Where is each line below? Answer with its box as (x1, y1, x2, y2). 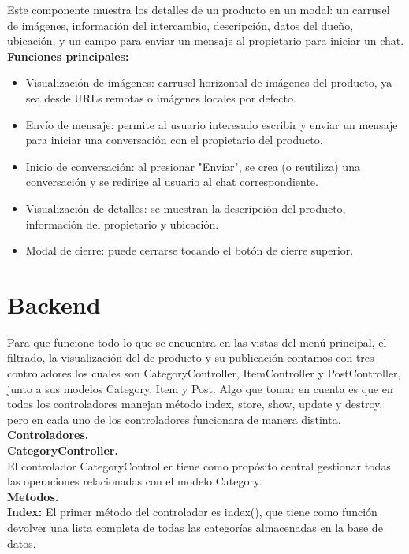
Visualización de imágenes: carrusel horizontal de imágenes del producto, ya (25, 74, 392, 91)
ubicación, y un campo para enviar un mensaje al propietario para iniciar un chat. (7, 32, 404, 49)
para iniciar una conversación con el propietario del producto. (25, 132, 323, 148)
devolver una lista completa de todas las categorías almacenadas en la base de (7, 519, 383, 535)
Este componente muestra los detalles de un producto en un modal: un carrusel (7, 2, 390, 17)
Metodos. (7, 488, 59, 504)
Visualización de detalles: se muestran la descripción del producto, (25, 199, 346, 216)
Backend (7, 288, 101, 320)
